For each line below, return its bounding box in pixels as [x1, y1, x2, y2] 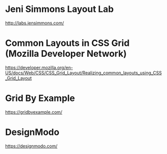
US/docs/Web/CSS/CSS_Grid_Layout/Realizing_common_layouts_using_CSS [5, 70, 162, 76]
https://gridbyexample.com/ [5, 109, 62, 115]
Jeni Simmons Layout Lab [5, 3, 114, 15]
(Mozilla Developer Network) [5, 48, 127, 59]
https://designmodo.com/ [5, 143, 58, 149]
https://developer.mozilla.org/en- [5, 64, 73, 70]
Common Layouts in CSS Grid [5, 37, 130, 49]
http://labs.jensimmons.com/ [5, 20, 64, 26]
